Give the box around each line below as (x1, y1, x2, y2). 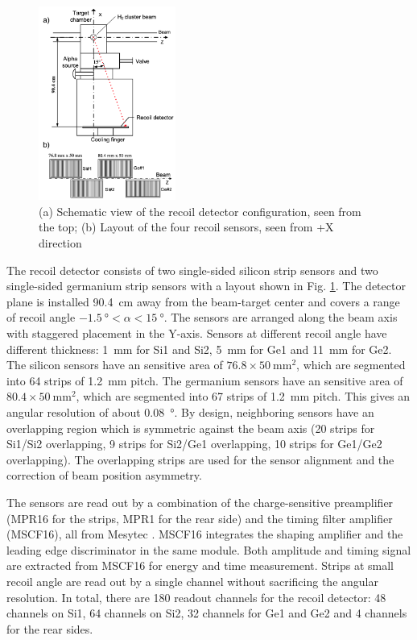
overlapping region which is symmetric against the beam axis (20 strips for (6, 419, 375, 436)
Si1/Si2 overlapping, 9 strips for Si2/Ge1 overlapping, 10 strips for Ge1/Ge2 (6, 435, 382, 452)
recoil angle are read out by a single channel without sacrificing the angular (6, 572, 378, 589)
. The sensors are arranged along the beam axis (163, 309, 398, 326)
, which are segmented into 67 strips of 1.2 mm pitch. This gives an (76, 388, 411, 405)
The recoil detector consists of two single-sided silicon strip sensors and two (6, 261, 378, 278)
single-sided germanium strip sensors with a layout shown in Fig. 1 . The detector (6, 277, 406, 294)
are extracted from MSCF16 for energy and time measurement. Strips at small (6, 557, 394, 574)
